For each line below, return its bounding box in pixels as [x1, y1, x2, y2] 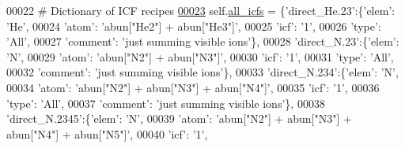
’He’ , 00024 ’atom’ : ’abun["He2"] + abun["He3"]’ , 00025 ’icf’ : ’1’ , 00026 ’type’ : [6, 17, 381, 34]
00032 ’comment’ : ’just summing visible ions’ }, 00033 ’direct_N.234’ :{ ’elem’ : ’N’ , [6, 64, 399, 80]
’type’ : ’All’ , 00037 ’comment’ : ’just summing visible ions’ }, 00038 [6, 94, 325, 111]
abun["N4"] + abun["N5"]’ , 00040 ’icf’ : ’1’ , [6, 125, 208, 142]
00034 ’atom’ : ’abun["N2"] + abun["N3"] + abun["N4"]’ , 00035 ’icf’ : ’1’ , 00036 [6, 79, 380, 95]
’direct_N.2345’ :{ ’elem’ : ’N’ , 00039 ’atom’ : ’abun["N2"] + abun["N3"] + [6, 110, 352, 127]
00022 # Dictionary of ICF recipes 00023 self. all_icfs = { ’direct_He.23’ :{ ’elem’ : [6, 2, 396, 18]
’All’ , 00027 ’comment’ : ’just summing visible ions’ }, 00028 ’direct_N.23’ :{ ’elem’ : [6, 33, 399, 50]
